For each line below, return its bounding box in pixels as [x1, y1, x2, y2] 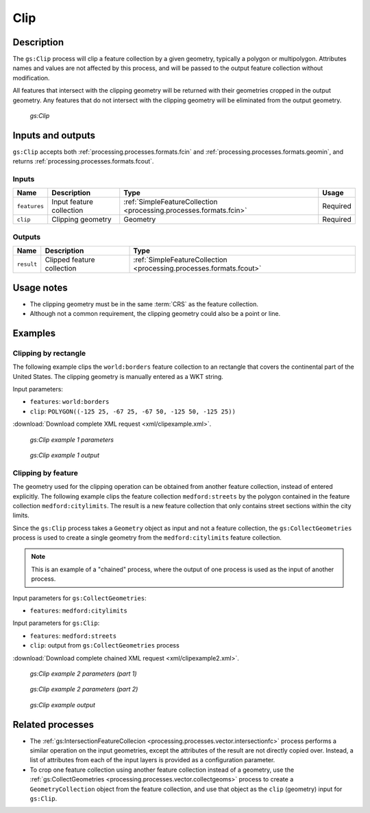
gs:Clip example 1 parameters [29, 435, 114, 444]
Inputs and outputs [12, 129, 96, 141]
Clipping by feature [12, 468, 78, 477]
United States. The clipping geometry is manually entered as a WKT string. [12, 372, 224, 380]
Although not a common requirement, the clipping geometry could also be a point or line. [29, 310, 281, 318]
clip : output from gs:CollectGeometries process [29, 641, 180, 650]
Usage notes [12, 282, 68, 293]
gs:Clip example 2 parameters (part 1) [29, 669, 137, 678]
